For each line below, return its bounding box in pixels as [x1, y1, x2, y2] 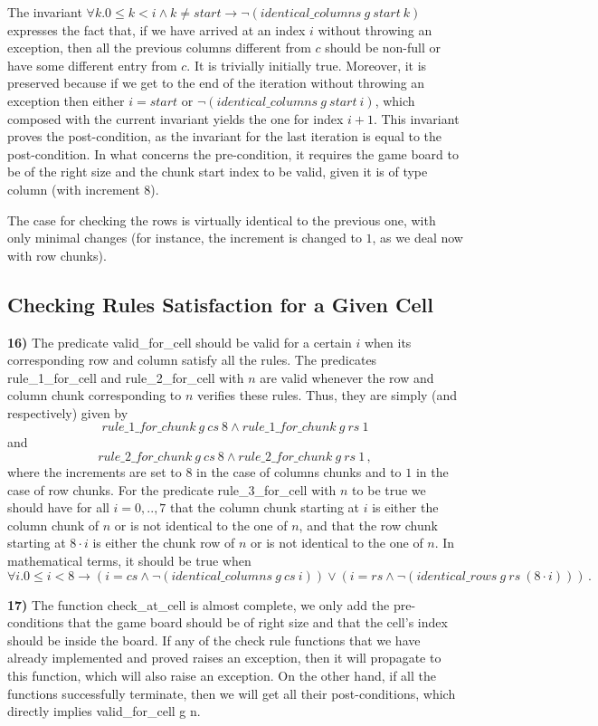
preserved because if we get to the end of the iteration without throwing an [7, 73, 425, 92]
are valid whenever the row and [260, 368, 434, 387]
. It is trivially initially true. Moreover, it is [186, 55, 427, 74]
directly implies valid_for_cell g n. [7, 702, 201, 721]
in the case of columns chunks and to [196, 463, 402, 482]
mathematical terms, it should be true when [7, 551, 252, 570]
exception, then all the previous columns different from [7, 38, 311, 57]
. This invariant [373, 109, 460, 128]
